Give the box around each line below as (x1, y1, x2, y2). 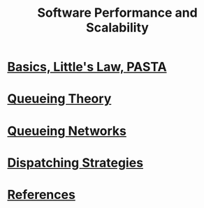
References (7, 186, 75, 202)
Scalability (86, 20, 149, 36)
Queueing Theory (7, 91, 112, 107)
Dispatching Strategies (7, 155, 144, 170)
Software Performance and (37, 5, 198, 21)
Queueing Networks (7, 123, 127, 139)
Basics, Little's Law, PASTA (7, 59, 167, 75)
